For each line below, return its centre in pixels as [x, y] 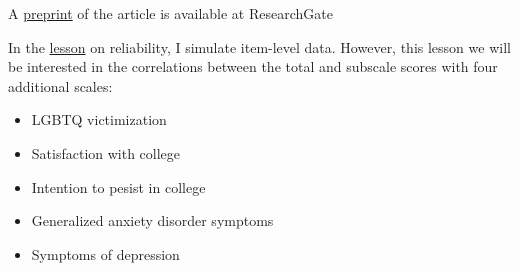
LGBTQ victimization [99, 119]
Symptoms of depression [105, 253]
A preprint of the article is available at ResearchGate [170, 13]
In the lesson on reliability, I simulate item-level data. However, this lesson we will [259, 46]
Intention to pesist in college [118, 186]
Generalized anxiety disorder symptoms [152, 220]
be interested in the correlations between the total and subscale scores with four [253, 66]
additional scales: [60, 85]
